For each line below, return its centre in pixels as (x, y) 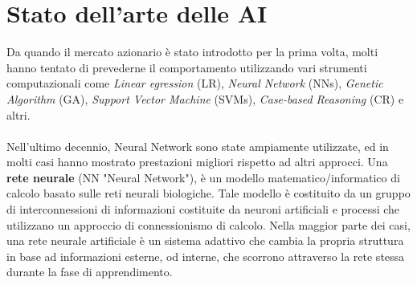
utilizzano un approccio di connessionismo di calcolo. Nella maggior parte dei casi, (208, 224)
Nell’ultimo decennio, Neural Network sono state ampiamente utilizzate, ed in (198, 146)
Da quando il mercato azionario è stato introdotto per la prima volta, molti (192, 52)
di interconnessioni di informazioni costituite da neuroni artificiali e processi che (203, 209)
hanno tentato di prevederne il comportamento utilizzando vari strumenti (187, 67)
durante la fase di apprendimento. (90, 272)
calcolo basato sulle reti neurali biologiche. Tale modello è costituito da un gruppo (208, 193)
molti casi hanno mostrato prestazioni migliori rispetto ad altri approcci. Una (197, 162)
